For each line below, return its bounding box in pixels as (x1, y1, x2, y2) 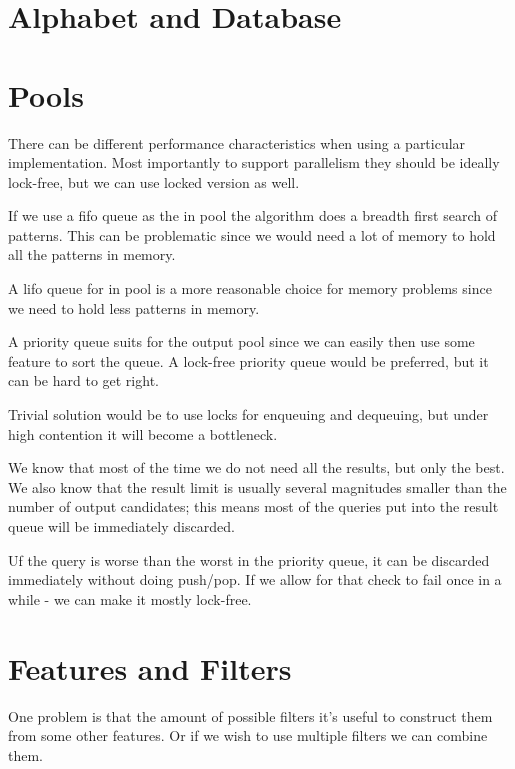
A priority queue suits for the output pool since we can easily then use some (8, 331, 475, 352)
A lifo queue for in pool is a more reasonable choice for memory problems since (8, 278, 492, 299)
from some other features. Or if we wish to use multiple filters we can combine (8, 725, 488, 746)
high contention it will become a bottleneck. (8, 423, 278, 444)
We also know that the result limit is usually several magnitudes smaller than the (8, 476, 507, 497)
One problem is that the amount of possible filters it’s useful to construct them (8, 705, 493, 726)
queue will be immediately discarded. (8, 516, 235, 536)
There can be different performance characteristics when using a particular (8, 132, 466, 153)
